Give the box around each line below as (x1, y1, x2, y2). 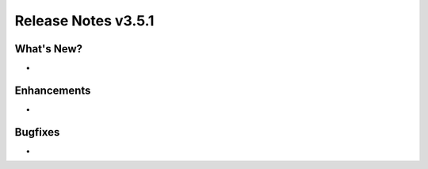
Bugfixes (14, 125, 60, 139)
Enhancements (14, 83, 91, 97)
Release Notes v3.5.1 (14, 12, 155, 29)
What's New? (14, 42, 83, 56)
